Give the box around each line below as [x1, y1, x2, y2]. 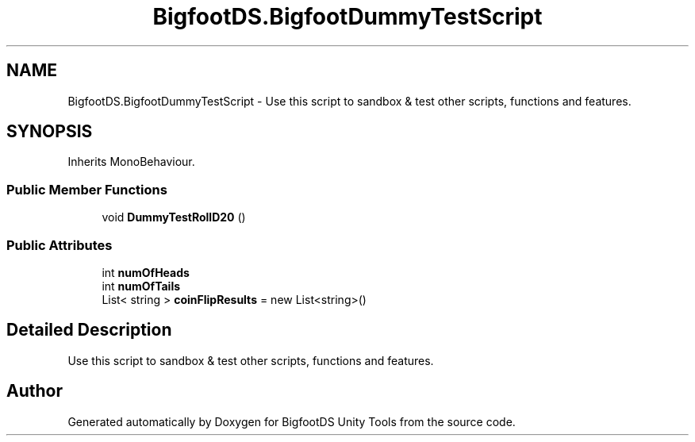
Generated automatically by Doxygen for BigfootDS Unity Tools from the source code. [67, 414, 516, 429]
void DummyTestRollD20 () [102, 210, 246, 225]
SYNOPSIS [6, 121, 93, 142]
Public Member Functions [6, 181, 167, 198]
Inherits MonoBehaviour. [67, 155, 195, 169]
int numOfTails [102, 279, 181, 293]
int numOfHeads [102, 265, 190, 279]
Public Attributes [6, 236, 113, 253]
